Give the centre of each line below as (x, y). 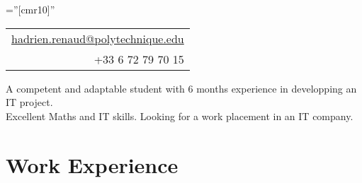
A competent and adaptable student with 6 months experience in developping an (181, 88)
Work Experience (92, 164)
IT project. (29, 102)
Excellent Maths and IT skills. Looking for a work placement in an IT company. (180, 116)
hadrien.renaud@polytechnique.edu (98, 38)
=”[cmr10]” (30, 9)
